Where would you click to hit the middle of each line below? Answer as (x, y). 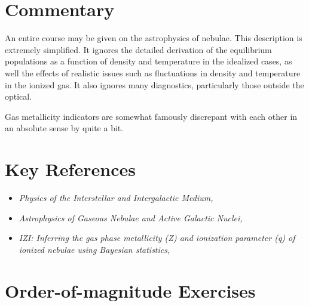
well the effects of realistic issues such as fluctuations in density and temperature (153, 72)
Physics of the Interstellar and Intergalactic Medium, (116, 197)
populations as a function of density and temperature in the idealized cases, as (149, 61)
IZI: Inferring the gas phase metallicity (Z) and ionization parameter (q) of (157, 238)
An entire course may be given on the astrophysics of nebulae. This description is (154, 38)
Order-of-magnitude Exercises (130, 290)
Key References (70, 169)
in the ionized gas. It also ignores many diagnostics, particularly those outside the (154, 84)
